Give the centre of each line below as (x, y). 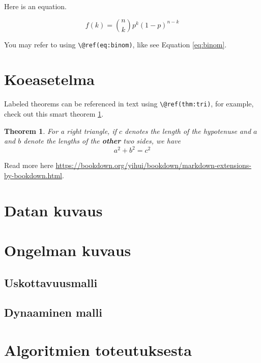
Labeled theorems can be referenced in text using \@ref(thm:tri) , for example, (129, 104)
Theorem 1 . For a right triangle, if (60, 131)
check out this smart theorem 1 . (54, 114)
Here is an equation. (36, 6)
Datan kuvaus (53, 210)
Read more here (29, 165)
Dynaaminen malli (53, 312)
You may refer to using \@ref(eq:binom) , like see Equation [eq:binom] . (115, 44)
